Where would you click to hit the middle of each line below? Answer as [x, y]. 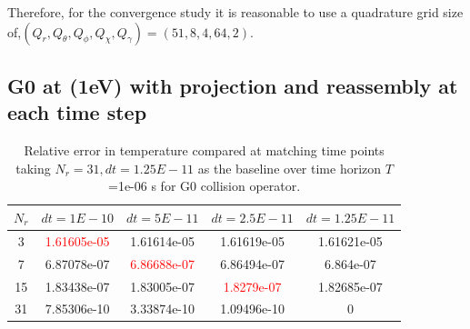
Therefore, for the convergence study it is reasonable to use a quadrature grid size [235, 12]
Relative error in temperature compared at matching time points [204, 150]
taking [33, 168]
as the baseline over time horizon [290, 168]
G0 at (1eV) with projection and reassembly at [233, 85]
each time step [77, 112]
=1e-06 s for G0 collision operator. [204, 186]
